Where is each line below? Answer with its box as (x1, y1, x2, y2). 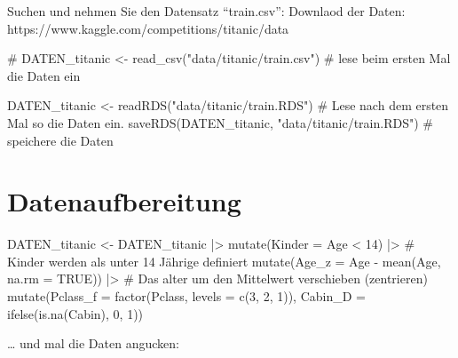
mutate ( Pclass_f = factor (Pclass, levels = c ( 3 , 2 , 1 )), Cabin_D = (7, 287, 366, 306)
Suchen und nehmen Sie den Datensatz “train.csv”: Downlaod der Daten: (7, 2, 406, 20)
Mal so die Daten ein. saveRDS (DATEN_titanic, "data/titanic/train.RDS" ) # (7, 113, 433, 131)
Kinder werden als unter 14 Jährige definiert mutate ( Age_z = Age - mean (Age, (7, 251, 441, 270)
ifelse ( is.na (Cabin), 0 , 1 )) (7, 304, 144, 322)
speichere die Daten (7, 131, 114, 149)
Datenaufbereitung (7, 183, 241, 219)
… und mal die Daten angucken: (7, 334, 179, 353)
